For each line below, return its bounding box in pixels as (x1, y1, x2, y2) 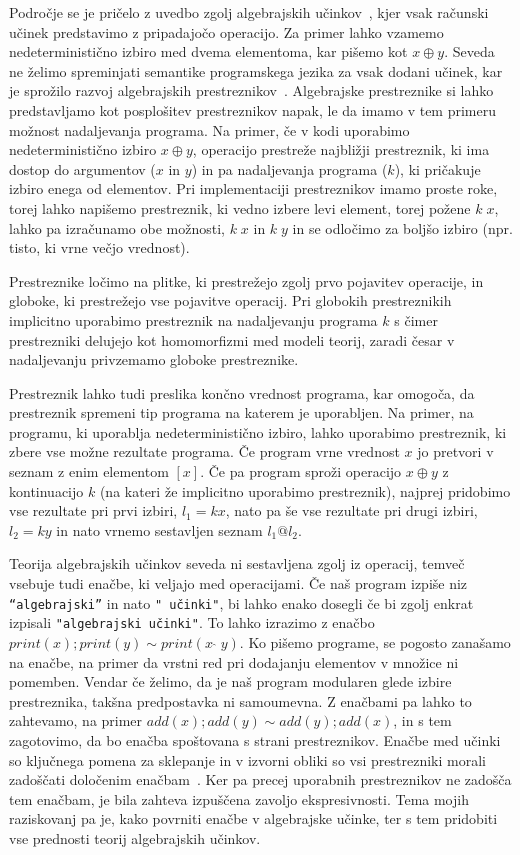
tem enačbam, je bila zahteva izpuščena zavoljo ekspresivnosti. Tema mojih (9, 788, 469, 809)
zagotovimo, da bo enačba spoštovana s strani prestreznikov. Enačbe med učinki (9, 729, 501, 750)
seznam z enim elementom (9, 461, 169, 482)
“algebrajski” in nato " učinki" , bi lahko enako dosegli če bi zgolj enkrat (9, 592, 474, 613)
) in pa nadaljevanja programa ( (191, 158, 388, 179)
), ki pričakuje (394, 158, 481, 179)
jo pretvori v (417, 441, 494, 462)
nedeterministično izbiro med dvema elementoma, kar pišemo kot (9, 41, 408, 62)
